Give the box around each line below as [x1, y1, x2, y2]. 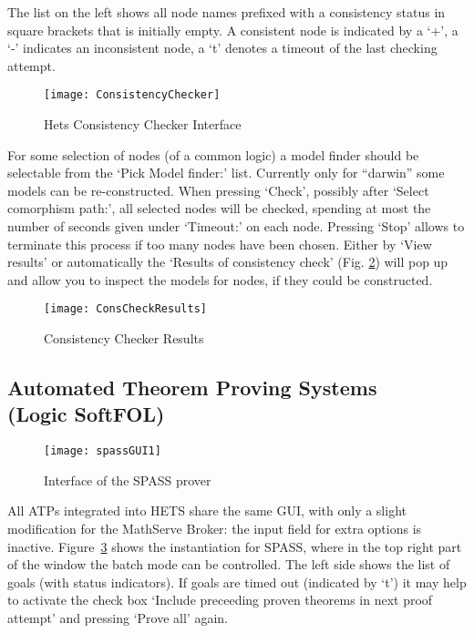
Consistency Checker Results [44, 329, 204, 348]
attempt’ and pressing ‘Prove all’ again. [7, 608, 228, 628]
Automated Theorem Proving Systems [7, 373, 377, 402]
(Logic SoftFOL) [7, 400, 165, 428]
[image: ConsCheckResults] [44, 302, 207, 316]
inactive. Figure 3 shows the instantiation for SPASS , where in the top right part [7, 536, 462, 556]
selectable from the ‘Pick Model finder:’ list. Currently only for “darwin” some [7, 163, 445, 182]
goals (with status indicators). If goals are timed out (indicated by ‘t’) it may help [7, 572, 467, 591]
